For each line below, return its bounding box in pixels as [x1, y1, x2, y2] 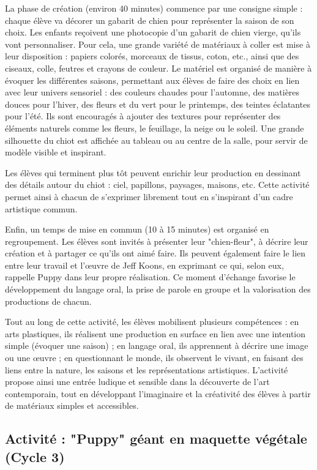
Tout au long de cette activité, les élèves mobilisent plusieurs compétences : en [5, 315, 299, 328]
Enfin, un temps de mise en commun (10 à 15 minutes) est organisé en [5, 223, 269, 236]
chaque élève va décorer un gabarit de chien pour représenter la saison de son [5, 13, 294, 26]
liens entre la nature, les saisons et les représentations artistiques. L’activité [5, 363, 288, 376]
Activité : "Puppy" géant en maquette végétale [5, 429, 307, 448]
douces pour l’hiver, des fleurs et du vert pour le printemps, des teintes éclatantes [5, 97, 310, 110]
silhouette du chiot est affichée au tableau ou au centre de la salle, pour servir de [5, 133, 308, 146]
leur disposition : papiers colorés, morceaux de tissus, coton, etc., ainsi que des [5, 50, 299, 62]
